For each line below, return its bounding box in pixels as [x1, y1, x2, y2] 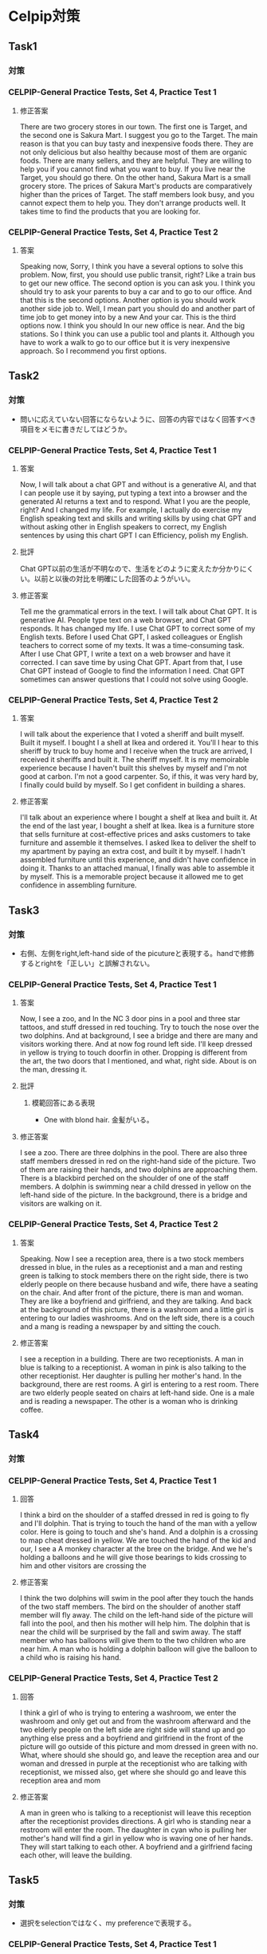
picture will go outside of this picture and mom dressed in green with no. [19, 1741, 258, 1751]
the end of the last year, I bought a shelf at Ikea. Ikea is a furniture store [19, 821, 255, 831]
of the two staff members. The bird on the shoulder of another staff [19, 1602, 241, 1611]
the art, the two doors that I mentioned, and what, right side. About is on [19, 1056, 257, 1066]
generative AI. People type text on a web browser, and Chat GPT [19, 615, 233, 625]
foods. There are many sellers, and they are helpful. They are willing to [19, 155, 253, 165]
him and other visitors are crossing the [19, 1561, 147, 1571]
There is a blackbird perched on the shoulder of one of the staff [19, 1174, 230, 1183]
